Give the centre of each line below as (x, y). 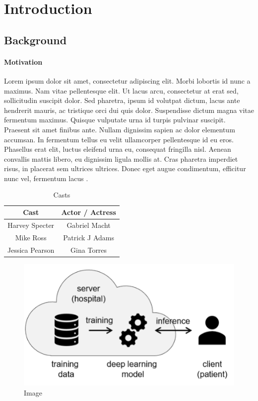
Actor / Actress (89, 212)
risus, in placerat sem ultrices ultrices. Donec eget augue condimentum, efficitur (125, 168)
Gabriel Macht (89, 225)
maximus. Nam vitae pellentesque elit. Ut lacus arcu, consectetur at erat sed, (121, 90)
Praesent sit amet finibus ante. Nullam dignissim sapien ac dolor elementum (120, 129)
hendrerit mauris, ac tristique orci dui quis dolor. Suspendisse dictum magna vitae (129, 110)
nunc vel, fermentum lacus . (46, 178)
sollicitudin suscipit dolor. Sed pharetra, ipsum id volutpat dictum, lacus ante (122, 100)
